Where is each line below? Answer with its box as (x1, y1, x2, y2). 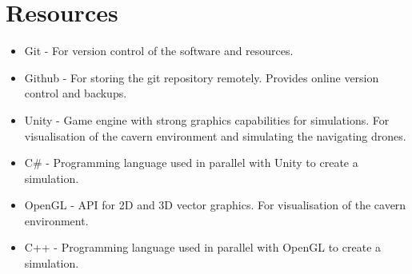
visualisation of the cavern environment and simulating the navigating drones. (24, 127, 406, 144)
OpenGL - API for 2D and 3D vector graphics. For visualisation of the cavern (24, 197, 406, 213)
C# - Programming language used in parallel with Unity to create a (24, 154, 358, 171)
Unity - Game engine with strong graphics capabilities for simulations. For (24, 111, 390, 128)
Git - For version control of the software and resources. (24, 42, 294, 59)
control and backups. (24, 85, 127, 101)
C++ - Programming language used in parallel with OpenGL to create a (24, 239, 382, 256)
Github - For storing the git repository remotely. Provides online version (24, 69, 379, 85)
